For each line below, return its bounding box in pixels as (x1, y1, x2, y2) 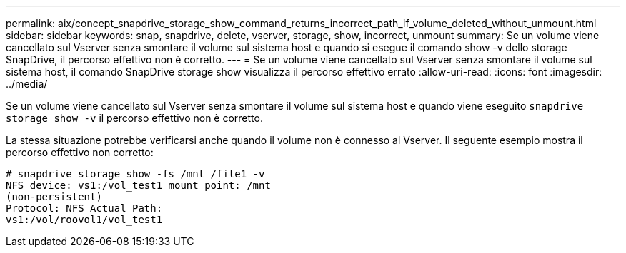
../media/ (6, 78, 48, 90)
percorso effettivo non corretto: (6, 146, 154, 158)
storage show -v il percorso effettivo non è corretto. (6, 112, 263, 124)
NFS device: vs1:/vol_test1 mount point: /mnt (6, 180, 271, 191)
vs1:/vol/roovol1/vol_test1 (6, 214, 163, 225)
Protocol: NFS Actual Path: (6, 202, 163, 214)
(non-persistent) (6, 191, 102, 202)
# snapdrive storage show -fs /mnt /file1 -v (6, 168, 265, 180)
